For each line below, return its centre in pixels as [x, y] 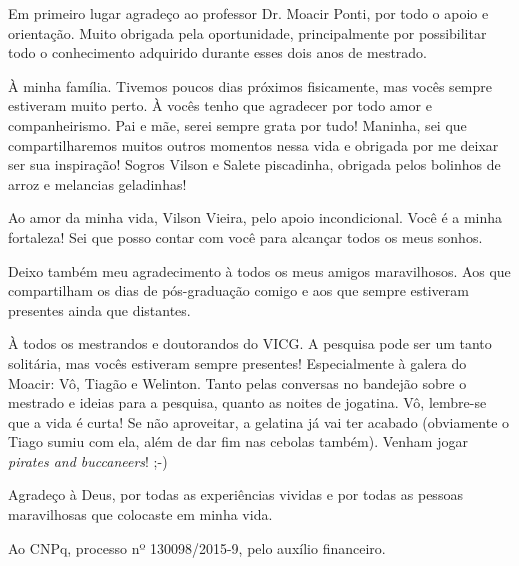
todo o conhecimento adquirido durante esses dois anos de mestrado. [218, 52]
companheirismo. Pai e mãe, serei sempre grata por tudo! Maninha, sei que [237, 124]
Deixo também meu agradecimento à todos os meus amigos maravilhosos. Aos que [259, 270]
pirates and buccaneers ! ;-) [88, 460]
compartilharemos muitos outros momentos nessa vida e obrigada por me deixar [253, 144]
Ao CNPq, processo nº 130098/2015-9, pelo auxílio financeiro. [197, 547]
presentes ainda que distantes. [99, 309]
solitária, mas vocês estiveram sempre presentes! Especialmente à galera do [237, 362]
